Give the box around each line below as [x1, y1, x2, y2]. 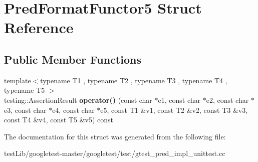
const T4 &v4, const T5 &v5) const [4, 114, 113, 125]
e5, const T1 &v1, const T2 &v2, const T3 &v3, [100, 104, 248, 115]
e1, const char [158, 94, 201, 105]
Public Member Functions [4, 51, 141, 67]
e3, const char [4, 104, 47, 115]
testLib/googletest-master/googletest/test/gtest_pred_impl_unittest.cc [4, 148, 225, 158]
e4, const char [52, 104, 95, 115]
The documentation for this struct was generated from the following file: [4, 131, 226, 141]
